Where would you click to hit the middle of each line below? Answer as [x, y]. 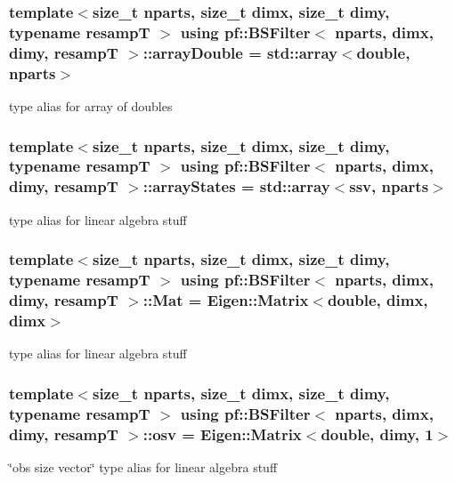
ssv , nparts [389, 186]
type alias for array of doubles [91, 105]
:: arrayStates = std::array [236, 186]
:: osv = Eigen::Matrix [222, 434]
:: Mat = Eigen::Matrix [226, 300]
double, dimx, [378, 300]
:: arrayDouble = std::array [240, 52]
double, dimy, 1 [377, 434]
